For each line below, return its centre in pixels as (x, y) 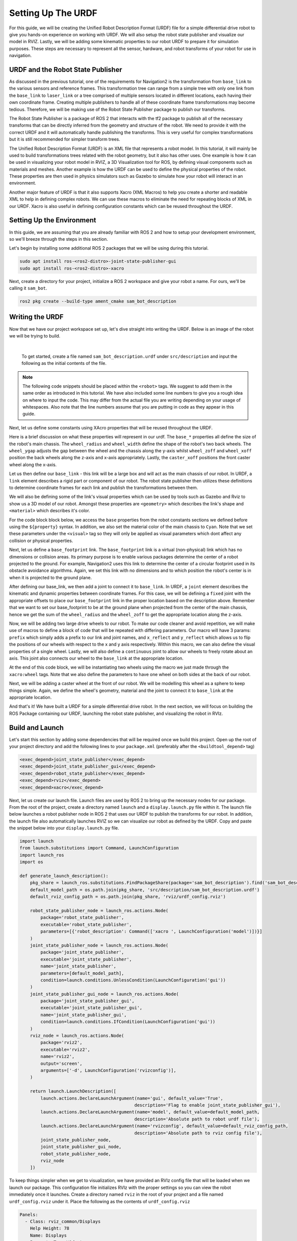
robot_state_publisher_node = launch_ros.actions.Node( (99, 911)
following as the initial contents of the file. (64, 363)
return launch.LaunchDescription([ (73, 1091)
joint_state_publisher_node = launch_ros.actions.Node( (99, 945)
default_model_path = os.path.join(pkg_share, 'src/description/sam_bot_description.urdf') (145, 890)
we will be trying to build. (35, 336)
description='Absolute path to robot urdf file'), (197, 1119)
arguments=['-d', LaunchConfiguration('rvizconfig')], (108, 1070)
